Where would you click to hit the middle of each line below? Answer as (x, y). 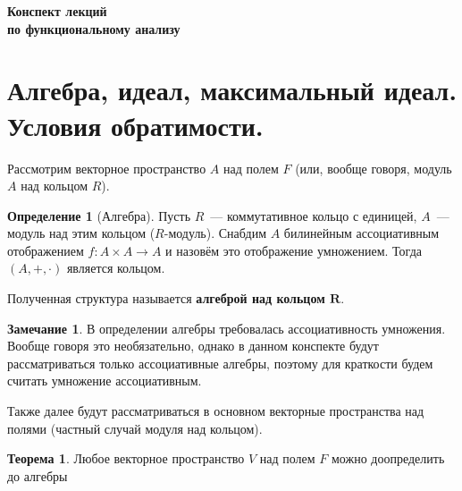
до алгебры (38, 475)
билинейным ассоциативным (361, 233)
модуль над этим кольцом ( (81, 233)
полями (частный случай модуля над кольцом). (135, 428)
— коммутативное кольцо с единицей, (314, 215)
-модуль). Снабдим (215, 233)
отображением (46, 250)
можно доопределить (388, 458)
